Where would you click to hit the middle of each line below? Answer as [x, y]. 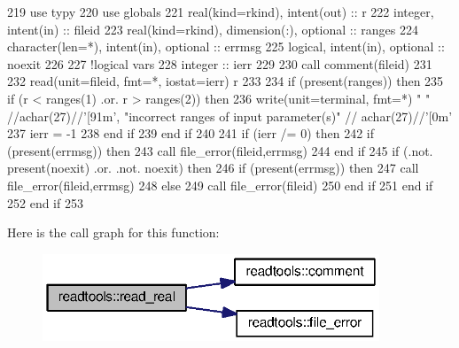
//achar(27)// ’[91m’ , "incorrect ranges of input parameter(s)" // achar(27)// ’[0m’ [230, 116]
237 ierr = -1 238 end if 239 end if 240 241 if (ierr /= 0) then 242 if [191, 133]
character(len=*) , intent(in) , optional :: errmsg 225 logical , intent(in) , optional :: [226, 46]
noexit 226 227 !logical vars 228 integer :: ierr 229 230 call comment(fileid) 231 [220, 63]
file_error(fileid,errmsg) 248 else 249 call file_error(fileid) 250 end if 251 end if [220, 185]
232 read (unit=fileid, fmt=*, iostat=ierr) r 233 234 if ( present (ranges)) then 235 [226, 81]
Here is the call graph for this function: [113, 232]
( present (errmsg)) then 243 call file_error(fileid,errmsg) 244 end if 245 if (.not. [220, 150]
